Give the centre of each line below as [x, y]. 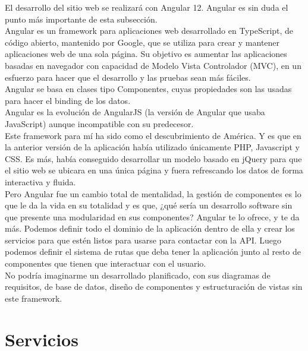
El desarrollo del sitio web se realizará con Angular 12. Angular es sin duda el [147, 7]
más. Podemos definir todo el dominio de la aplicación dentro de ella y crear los [150, 228]
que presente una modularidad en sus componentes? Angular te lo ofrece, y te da [152, 216]
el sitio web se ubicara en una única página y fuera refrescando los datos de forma [154, 170]
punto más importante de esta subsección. [81, 19]
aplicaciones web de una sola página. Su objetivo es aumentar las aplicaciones [146, 54]
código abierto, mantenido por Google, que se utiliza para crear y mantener [142, 42]
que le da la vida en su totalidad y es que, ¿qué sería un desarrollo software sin [149, 205]
